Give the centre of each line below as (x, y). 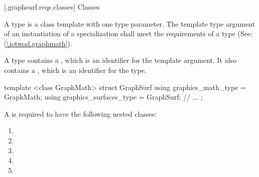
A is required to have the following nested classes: (81, 113)
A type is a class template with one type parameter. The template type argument (130, 23)
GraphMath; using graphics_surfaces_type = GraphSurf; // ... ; (103, 97)
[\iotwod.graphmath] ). (38, 43)
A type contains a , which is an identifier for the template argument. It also (120, 60)
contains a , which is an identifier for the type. (75, 70)
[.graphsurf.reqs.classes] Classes (52, 7)
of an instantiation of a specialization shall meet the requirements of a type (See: (128, 33)
